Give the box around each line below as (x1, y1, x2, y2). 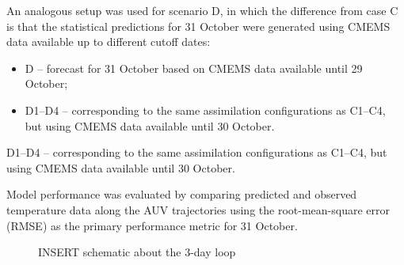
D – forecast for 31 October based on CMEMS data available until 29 (25, 59, 363, 76)
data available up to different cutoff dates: (6, 33, 211, 50)
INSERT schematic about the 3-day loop (38, 244, 236, 260)
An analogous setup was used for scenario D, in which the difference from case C (6, 2, 398, 18)
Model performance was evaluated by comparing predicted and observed (6, 186, 357, 203)
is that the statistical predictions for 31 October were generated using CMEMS (6, 17, 391, 34)
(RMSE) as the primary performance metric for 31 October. (6, 217, 298, 233)
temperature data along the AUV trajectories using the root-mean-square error (6, 201, 390, 218)
